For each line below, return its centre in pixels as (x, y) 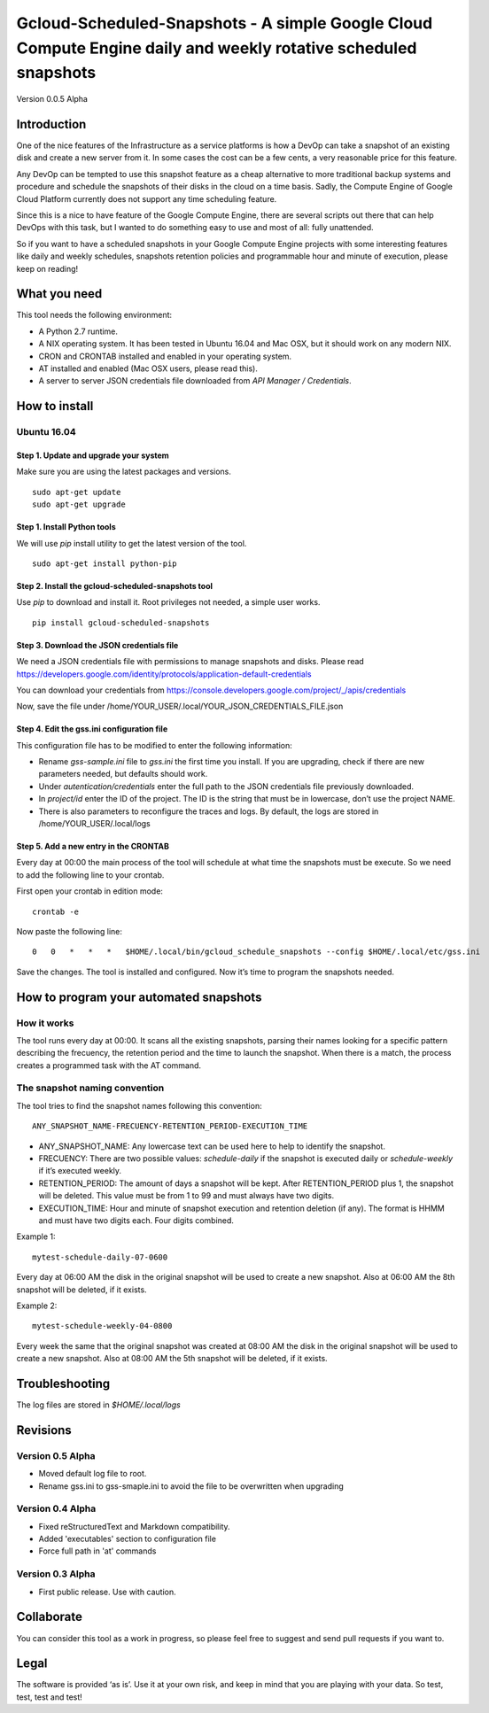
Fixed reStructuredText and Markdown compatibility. (134, 1526)
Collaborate (50, 1617)
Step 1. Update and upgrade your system (93, 455)
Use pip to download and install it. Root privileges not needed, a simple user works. (168, 602)
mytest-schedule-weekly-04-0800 (102, 1326)
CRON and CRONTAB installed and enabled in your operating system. (165, 356)
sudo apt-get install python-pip (105, 563)
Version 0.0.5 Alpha (52, 99)
